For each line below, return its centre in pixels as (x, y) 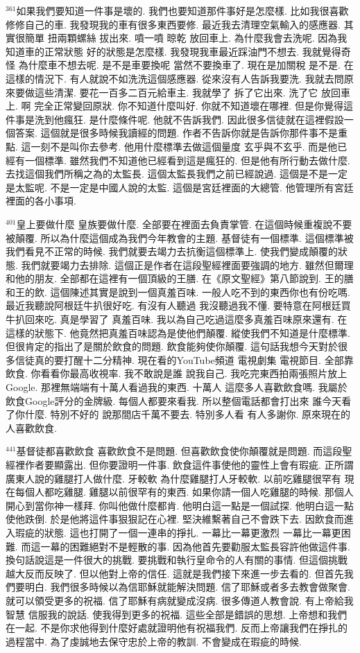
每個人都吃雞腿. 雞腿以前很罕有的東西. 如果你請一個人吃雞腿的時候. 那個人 (184, 492)
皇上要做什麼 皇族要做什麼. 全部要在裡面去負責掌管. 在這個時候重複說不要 (184, 224)
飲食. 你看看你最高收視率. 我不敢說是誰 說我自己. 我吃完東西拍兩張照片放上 (177, 373)
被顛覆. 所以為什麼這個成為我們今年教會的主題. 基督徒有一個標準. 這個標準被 (180, 237)
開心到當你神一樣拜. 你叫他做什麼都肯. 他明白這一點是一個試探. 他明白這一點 (180, 505)
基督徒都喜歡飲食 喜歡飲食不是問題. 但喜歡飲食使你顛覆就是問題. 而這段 (179, 451)
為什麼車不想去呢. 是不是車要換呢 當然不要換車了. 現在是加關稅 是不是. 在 (186, 65)
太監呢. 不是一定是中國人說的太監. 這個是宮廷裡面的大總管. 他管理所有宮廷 (184, 187)
